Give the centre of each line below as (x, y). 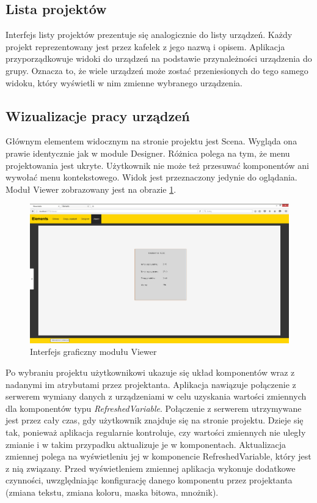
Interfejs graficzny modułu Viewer (93, 352)
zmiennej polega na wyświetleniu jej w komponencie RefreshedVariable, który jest (158, 456)
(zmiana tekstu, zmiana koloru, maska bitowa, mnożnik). (112, 492)
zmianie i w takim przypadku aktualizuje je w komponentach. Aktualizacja (146, 444)
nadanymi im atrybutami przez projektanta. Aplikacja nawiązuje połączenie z (151, 384)
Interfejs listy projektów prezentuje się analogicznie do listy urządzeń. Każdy (149, 35)
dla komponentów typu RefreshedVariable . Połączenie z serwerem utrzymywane (154, 408)
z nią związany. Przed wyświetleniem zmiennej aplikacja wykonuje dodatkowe (151, 468)
